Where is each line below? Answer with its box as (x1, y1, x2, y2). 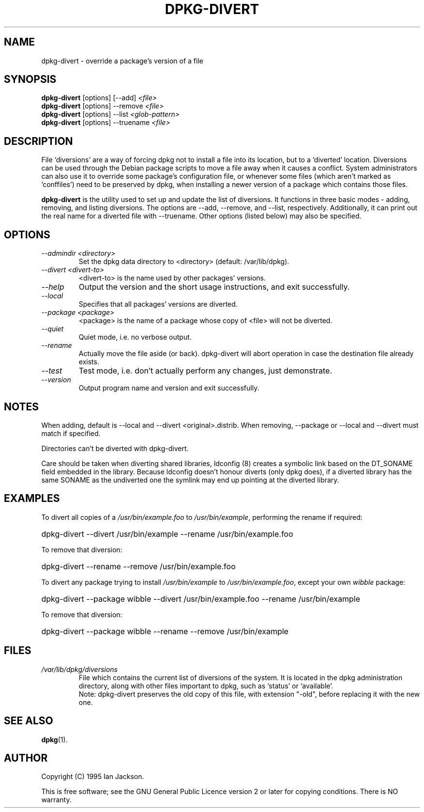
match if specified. (41, 429, 101, 437)
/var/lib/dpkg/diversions (41, 665, 118, 673)
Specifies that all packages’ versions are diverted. (78, 300, 238, 309)
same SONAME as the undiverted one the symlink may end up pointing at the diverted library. (41, 475, 339, 484)
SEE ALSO (4, 715, 53, 727)
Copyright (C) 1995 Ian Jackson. (41, 772, 144, 781)
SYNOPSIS (4, 73, 57, 86)
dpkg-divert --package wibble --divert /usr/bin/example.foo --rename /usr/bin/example (41, 593, 361, 604)
